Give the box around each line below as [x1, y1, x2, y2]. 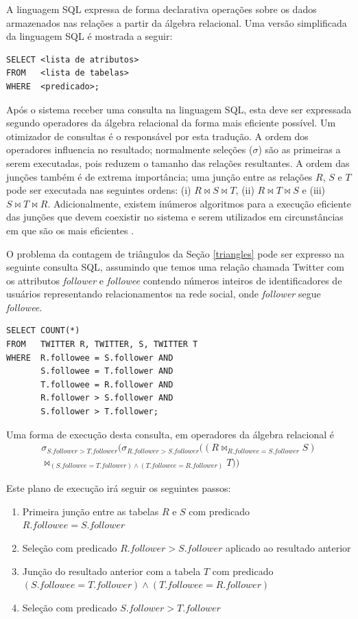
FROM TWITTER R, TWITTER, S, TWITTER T [6, 339, 198, 350]
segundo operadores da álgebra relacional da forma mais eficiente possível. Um [6, 115, 336, 130]
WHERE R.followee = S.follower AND [6, 352, 174, 363]
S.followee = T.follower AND [40, 366, 174, 376]
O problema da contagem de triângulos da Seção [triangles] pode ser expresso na [6, 246, 344, 260]
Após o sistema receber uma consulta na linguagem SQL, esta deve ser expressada [6, 102, 352, 116]
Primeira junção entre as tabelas [22, 504, 159, 518]
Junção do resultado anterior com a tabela [22, 563, 201, 578]
